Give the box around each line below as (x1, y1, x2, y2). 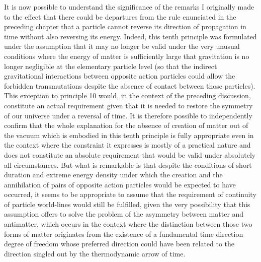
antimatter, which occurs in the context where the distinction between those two (4, 219, 252, 229)
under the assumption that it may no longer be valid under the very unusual (4, 41, 240, 51)
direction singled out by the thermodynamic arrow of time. (4, 248, 186, 258)
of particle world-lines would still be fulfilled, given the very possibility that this (4, 199, 250, 209)
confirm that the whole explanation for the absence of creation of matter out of (4, 120, 248, 130)
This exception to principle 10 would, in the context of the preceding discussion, (4, 90, 251, 101)
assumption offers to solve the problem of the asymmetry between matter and (4, 209, 244, 219)
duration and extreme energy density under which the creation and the (4, 169, 223, 180)
